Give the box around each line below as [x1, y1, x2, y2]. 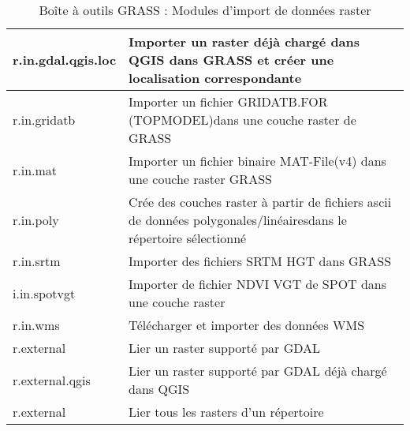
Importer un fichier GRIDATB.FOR [129, 92, 328, 111]
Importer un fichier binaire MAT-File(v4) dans [129, 152, 386, 170]
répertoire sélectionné [129, 229, 247, 247]
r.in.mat [13, 160, 58, 179]
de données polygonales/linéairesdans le [129, 211, 347, 229]
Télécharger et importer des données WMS [129, 316, 365, 334]
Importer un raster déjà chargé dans [129, 32, 360, 51]
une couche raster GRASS [129, 170, 272, 188]
